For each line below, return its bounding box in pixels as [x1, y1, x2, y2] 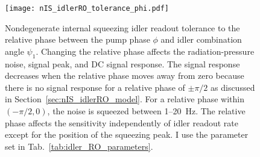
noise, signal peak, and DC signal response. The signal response [5, 57, 240, 70]
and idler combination [160, 33, 242, 46]
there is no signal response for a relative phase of [5, 81, 185, 93]
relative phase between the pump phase [5, 33, 150, 46]
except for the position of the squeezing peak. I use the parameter [5, 128, 249, 141]
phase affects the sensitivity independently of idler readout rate [5, 116, 238, 129]
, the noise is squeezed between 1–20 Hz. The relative [47, 105, 246, 117]
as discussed [211, 81, 255, 93]
